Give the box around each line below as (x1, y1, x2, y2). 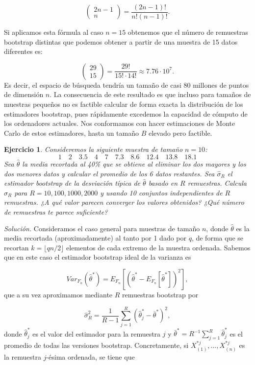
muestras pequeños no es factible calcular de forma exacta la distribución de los (4, 99, 243, 109)
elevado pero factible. (148, 127, 212, 138)
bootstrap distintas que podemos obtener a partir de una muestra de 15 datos (4, 36, 238, 47)
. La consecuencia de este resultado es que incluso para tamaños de (50, 89, 251, 99)
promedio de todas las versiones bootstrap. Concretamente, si (4, 340, 189, 350)
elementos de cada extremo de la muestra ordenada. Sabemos (66, 242, 251, 252)
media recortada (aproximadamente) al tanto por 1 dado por (4, 233, 186, 243)
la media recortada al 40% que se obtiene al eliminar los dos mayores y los (22, 159, 246, 169)
